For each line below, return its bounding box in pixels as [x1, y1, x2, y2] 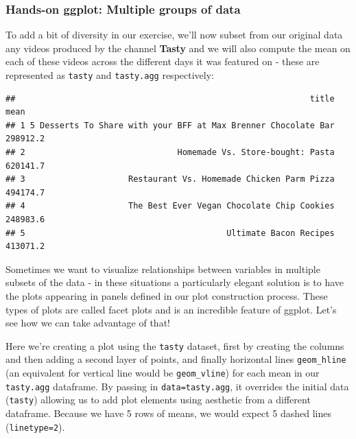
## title [5, 93, 335, 104]
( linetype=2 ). [5, 419, 65, 434]
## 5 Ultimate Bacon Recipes [5, 228, 335, 238]
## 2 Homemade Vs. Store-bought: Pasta [5, 147, 335, 158]
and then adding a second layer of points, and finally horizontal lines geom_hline [5, 352, 346, 366]
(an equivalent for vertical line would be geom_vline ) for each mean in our [5, 366, 320, 380]
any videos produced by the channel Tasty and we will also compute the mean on [5, 40, 351, 55]
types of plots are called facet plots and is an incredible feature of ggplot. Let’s [5, 302, 337, 316]
